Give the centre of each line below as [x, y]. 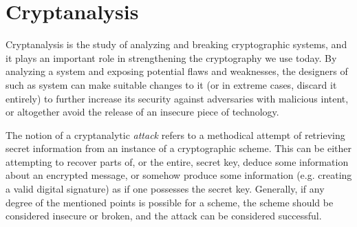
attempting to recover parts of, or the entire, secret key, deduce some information [177, 161]
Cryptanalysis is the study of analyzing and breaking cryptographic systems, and [176, 44]
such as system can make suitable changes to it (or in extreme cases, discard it [171, 84]
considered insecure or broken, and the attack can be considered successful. [164, 216]
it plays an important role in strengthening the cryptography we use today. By [171, 57]
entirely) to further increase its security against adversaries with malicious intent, [177, 98]
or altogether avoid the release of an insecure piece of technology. [142, 112]
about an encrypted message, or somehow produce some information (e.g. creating [179, 175]
